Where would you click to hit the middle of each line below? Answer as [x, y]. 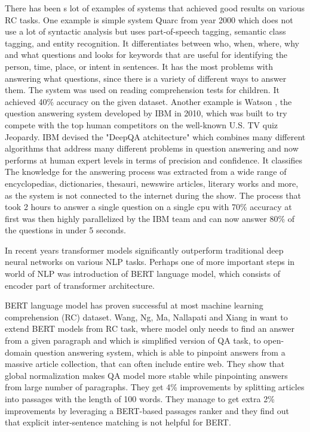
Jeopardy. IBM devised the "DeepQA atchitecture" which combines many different [155, 136]
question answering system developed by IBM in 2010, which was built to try [146, 113]
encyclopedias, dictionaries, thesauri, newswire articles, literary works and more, [152, 183]
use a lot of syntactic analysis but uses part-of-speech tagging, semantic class [145, 31]
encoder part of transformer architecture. [80, 285]
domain [19, 352]
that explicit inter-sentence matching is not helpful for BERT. [118, 422]
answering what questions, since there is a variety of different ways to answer [146, 78]
